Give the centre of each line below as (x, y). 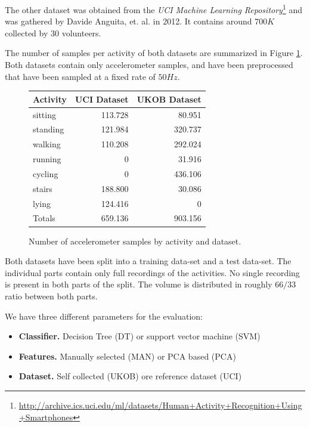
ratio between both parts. (51, 296)
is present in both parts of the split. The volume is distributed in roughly (139, 284)
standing (49, 129)
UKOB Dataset (169, 99)
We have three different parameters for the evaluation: (104, 316)
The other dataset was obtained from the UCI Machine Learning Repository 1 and (154, 9)
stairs (43, 188)
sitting (44, 114)
